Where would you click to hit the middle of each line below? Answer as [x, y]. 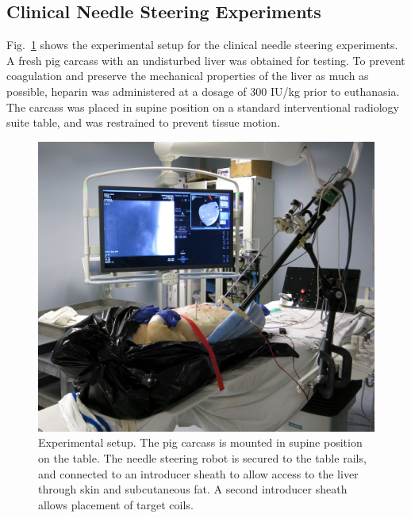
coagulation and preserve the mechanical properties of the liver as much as [188, 76]
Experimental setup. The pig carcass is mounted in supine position [200, 442]
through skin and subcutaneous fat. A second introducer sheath [193, 489]
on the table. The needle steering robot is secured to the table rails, [202, 457]
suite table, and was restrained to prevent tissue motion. [144, 122]
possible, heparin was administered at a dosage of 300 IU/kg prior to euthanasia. [203, 91]
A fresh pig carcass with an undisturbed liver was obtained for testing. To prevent [206, 60]
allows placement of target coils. [116, 504]
